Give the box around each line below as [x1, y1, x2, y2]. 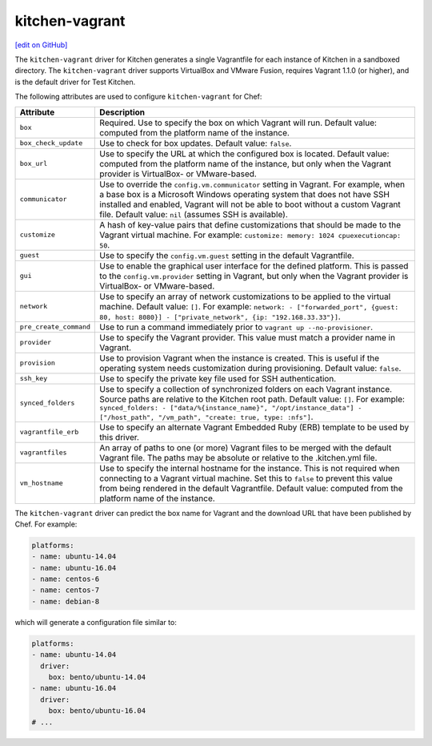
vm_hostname [19, 479, 63, 487]
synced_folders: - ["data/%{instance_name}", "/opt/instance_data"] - [99, 403, 362, 412]
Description [99, 107, 146, 118]
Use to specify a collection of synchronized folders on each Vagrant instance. [99, 383, 392, 394]
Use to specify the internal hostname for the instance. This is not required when [99, 462, 400, 474]
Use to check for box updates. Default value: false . [99, 137, 292, 148]
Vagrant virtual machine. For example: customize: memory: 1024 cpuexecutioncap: [99, 229, 402, 240]
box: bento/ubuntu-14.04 [48, 672, 146, 681]
